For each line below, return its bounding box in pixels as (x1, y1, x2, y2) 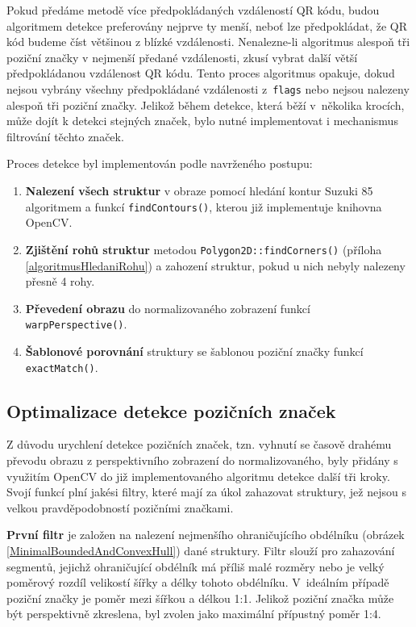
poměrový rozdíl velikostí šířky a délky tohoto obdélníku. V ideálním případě (6, 574, 389, 591)
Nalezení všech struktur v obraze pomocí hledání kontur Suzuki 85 (25, 182, 373, 199)
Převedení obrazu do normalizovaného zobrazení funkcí (25, 299, 310, 316)
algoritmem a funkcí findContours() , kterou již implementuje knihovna (25, 198, 382, 215)
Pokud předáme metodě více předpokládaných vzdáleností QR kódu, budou (6, 2, 380, 18)
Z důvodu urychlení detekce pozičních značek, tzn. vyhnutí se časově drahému (6, 436, 392, 453)
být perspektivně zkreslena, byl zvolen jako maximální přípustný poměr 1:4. (6, 605, 381, 622)
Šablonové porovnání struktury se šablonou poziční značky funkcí (25, 342, 364, 359)
